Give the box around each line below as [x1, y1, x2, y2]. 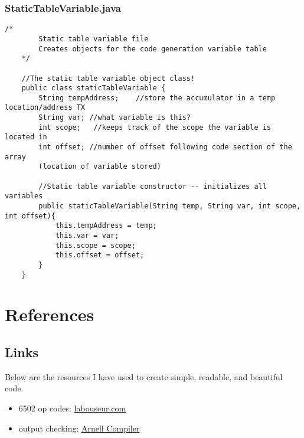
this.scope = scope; [55, 241, 136, 250]
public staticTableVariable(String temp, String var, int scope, [38, 202, 301, 211]
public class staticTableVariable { [21, 84, 166, 93]
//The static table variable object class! [21, 74, 195, 83]
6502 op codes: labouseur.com [18, 402, 126, 414]
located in [5, 133, 47, 142]
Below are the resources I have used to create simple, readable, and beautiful [5, 370, 283, 383]
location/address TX [5, 103, 86, 112]
